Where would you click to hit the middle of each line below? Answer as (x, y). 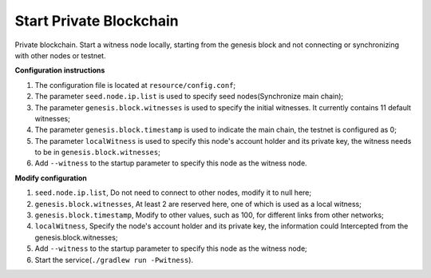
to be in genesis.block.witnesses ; (98, 153)
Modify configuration (51, 178)
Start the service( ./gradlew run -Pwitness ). (114, 260)
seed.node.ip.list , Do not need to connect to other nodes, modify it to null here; (173, 193)
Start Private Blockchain (97, 21)
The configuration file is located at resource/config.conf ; (135, 85)
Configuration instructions (60, 70)
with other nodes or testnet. (61, 55)
